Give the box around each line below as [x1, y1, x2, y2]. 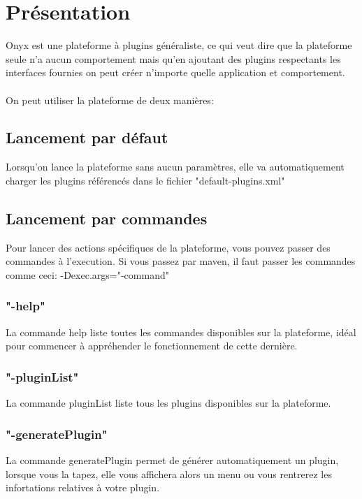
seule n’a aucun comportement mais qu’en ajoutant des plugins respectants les [6, 51, 341, 66]
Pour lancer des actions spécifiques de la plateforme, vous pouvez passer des [6, 240, 331, 254]
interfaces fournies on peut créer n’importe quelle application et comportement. [6, 65, 345, 80]
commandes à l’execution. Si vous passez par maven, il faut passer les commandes [6, 254, 356, 268]
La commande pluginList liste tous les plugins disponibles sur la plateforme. [6, 396, 331, 410]
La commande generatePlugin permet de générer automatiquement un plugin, [6, 452, 339, 467]
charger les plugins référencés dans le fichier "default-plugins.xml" [6, 173, 285, 187]
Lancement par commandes [6, 207, 208, 229]
